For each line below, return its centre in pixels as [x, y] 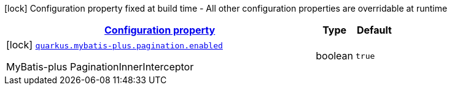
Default [374, 30]
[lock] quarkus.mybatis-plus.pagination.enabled [115, 45]
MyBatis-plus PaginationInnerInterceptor [100, 67]
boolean [335, 56]
